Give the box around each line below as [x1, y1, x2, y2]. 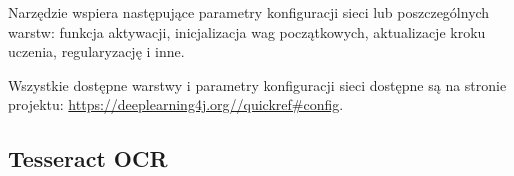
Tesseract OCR [8, 143, 168, 174]
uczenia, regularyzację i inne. [8, 41, 185, 62]
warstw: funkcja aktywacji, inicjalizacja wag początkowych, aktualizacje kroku [8, 21, 486, 42]
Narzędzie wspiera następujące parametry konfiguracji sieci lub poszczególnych [8, 2, 490, 22]
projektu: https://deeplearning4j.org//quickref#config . [8, 94, 344, 115]
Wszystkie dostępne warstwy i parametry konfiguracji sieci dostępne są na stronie [8, 74, 507, 95]
